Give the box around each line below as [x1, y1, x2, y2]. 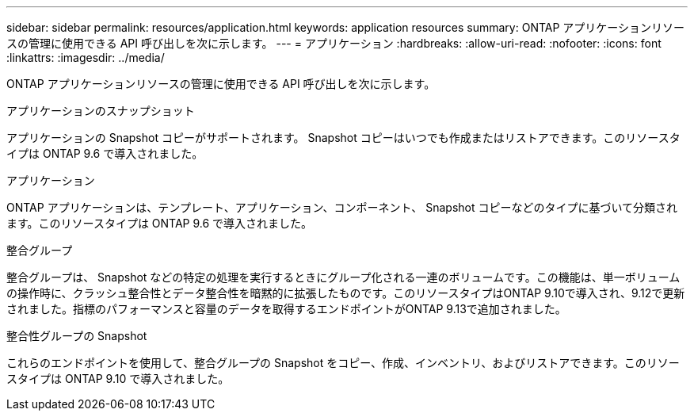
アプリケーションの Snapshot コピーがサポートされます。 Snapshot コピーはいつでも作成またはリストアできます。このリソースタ [6, 131, 681, 144]
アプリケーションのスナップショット [6, 104, 195, 117]
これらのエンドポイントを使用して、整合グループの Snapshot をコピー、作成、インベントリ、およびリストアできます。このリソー [6, 356, 680, 369]
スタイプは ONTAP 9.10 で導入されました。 [6, 372, 230, 385]
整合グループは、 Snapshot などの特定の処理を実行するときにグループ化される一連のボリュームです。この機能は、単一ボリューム [6, 270, 681, 284]
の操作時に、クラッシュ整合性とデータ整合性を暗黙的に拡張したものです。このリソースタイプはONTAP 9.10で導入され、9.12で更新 [6, 286, 685, 300]
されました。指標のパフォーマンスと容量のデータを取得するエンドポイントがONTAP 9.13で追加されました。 [6, 302, 566, 316]
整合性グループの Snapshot [6, 329, 147, 342]
